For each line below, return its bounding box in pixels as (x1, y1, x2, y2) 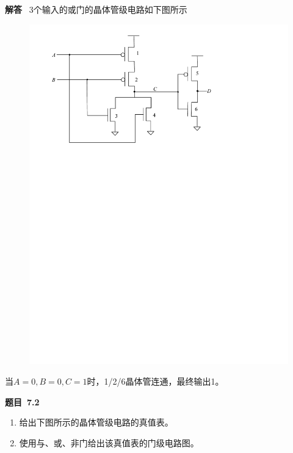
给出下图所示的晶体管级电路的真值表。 (19, 416, 173, 429)
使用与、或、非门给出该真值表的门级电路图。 (19, 436, 199, 449)
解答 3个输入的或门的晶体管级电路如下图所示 (5, 3, 187, 15)
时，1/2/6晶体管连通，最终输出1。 (87, 374, 224, 387)
